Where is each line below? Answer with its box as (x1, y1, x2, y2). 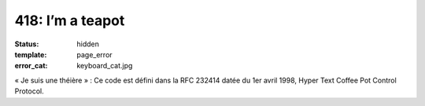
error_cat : (14, 61, 48, 71)
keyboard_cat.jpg (76, 61, 133, 71)
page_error (76, 49, 113, 59)
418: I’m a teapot (14, 12, 125, 29)
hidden (76, 39, 100, 49)
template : (14, 49, 47, 59)
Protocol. (14, 86, 45, 96)
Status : (14, 39, 39, 49)
